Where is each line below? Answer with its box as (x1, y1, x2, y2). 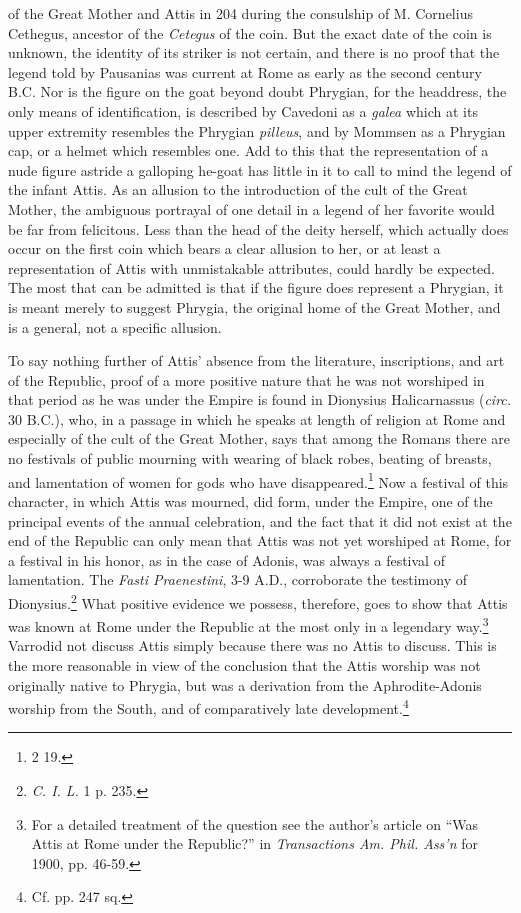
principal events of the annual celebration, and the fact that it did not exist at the (8, 510, 512, 531)
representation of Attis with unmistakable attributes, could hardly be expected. (8, 257, 496, 278)
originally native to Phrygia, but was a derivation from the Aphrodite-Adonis (8, 674, 482, 695)
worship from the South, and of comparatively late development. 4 (8, 695, 409, 718)
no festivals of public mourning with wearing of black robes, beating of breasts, (8, 448, 492, 469)
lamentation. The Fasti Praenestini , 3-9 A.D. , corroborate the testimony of (8, 569, 468, 590)
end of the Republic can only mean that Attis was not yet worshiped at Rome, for (8, 530, 512, 551)
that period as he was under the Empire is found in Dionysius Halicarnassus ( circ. (8, 389, 512, 410)
